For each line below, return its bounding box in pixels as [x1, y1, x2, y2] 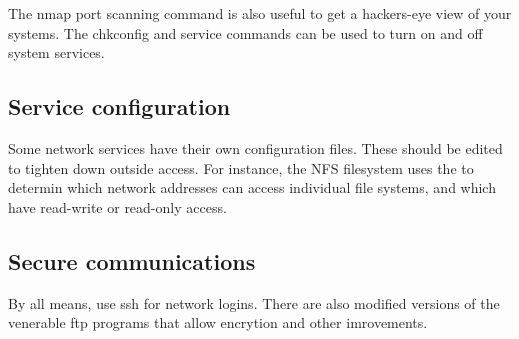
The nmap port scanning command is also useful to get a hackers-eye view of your [8, 3, 512, 23]
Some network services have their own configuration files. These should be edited [8, 137, 503, 158]
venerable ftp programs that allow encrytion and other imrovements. [8, 312, 428, 333]
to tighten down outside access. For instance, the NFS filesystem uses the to [8, 157, 474, 178]
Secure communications [8, 245, 256, 276]
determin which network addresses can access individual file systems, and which [8, 177, 496, 198]
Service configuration [8, 91, 231, 122]
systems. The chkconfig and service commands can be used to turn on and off [8, 22, 483, 43]
